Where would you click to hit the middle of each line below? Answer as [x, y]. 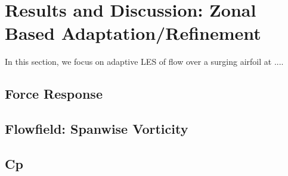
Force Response [54, 94]
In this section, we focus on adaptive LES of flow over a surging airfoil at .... [144, 62]
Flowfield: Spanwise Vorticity [97, 129]
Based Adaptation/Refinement [133, 33]
